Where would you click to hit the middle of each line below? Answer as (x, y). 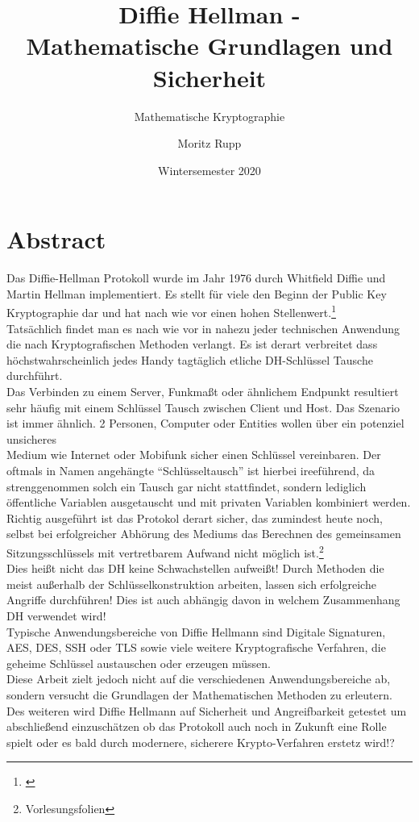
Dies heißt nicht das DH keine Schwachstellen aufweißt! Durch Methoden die (195, 568)
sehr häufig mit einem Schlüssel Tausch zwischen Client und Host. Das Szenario (203, 407)
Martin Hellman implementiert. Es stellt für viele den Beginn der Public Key (197, 293)
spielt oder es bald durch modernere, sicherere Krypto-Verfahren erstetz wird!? (201, 742)
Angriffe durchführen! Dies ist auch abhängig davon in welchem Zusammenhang (203, 600)
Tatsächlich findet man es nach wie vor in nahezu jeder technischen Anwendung (203, 328)
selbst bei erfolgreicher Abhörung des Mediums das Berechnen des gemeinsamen (204, 534)
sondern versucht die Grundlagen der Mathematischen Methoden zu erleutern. (199, 694)
